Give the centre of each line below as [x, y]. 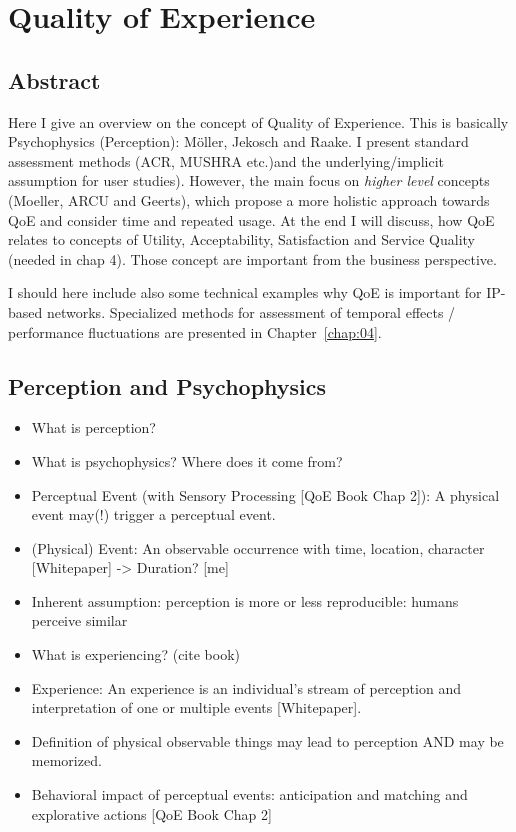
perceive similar [79, 620]
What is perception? [93, 427]
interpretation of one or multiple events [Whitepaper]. [196, 707]
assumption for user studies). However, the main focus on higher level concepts [249, 180]
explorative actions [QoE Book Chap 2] [151, 813]
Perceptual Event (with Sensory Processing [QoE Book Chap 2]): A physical [265, 494]
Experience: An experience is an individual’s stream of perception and [246, 687]
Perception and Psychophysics [167, 385]
